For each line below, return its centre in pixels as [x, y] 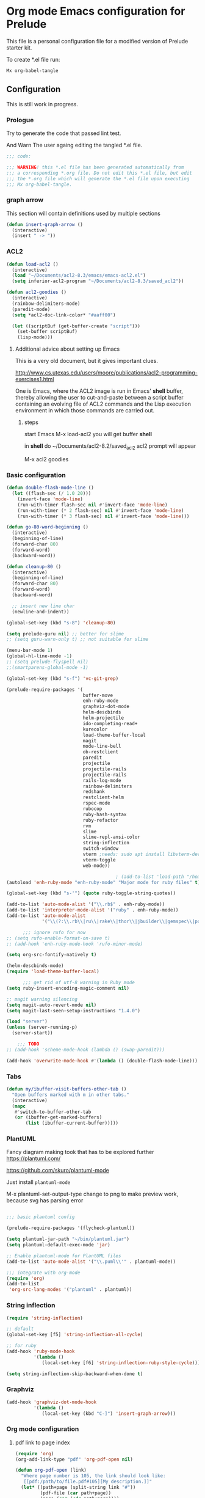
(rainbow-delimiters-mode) [46, 304]
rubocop [92, 809]
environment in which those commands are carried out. [85, 411]
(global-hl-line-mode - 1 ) [39, 656]
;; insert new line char [43, 606]
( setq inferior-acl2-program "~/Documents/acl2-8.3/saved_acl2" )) [98, 281]
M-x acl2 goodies [46, 459]
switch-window [101, 849]
